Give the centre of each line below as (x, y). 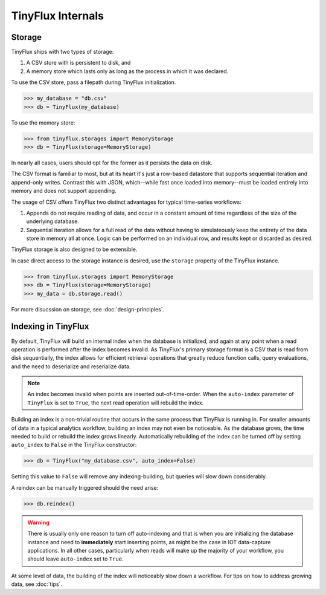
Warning (38, 522)
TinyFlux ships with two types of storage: (62, 52)
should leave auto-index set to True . (75, 559)
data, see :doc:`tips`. (37, 584)
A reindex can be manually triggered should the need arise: (85, 487)
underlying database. (53, 221)
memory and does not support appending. (64, 191)
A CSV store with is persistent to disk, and (78, 63)
